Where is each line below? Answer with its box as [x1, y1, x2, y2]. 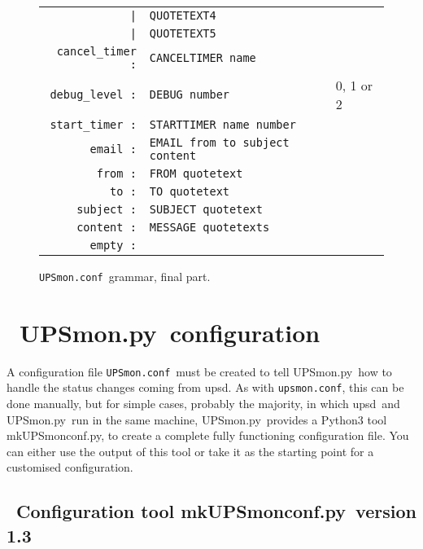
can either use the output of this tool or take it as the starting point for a [7, 442, 374, 459]
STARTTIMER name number [149, 118, 296, 131]
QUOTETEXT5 [149, 27, 216, 40]
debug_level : [50, 88, 137, 101]
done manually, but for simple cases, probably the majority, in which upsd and [7, 395, 400, 412]
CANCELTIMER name [149, 51, 256, 64]
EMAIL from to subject [149, 136, 290, 149]
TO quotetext [149, 185, 230, 198]
